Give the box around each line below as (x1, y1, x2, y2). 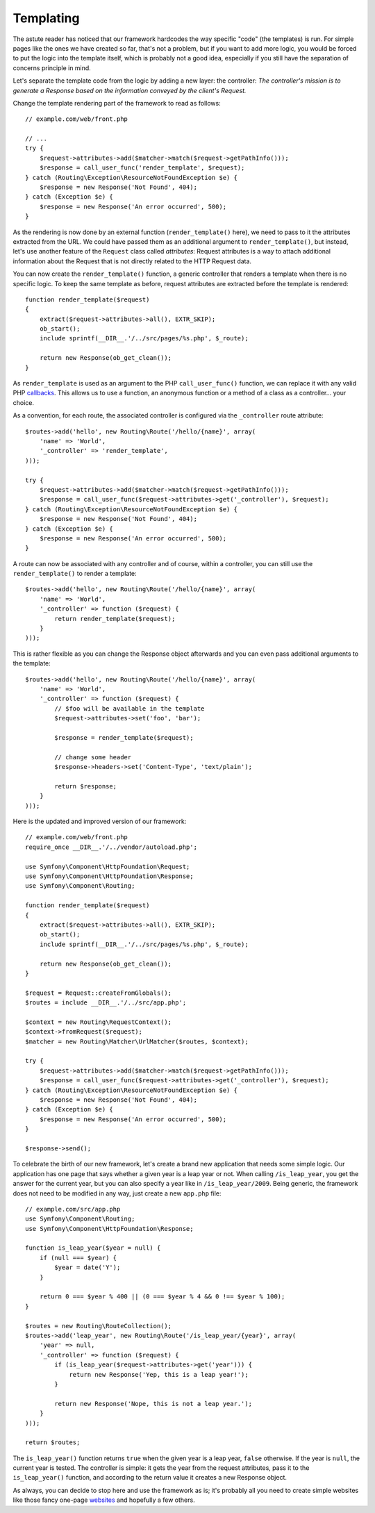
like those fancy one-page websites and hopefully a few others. (12, 1496, 195, 1504)
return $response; (54, 782, 117, 790)
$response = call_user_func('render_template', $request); (39, 164, 245, 172)
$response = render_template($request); (54, 734, 194, 741)
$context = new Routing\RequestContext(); (25, 1018, 172, 1026)
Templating (12, 10, 80, 26)
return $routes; (25, 1439, 81, 1446)
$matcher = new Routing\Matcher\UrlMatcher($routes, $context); (25, 1037, 249, 1045)
